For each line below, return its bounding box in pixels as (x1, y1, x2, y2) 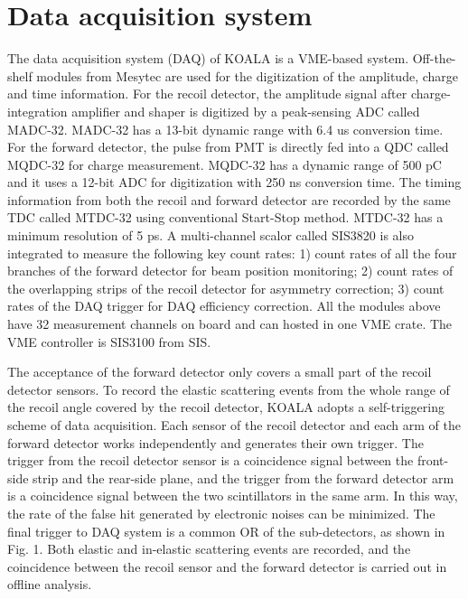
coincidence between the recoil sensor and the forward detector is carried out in (7, 557, 447, 576)
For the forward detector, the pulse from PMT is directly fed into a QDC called (7, 137, 449, 156)
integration (7, 101, 68, 120)
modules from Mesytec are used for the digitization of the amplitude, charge (36, 66, 459, 85)
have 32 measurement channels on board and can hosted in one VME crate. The (7, 314, 453, 333)
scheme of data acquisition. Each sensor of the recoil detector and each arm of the (7, 416, 461, 434)
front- (417, 451, 449, 470)
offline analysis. (7, 575, 92, 594)
